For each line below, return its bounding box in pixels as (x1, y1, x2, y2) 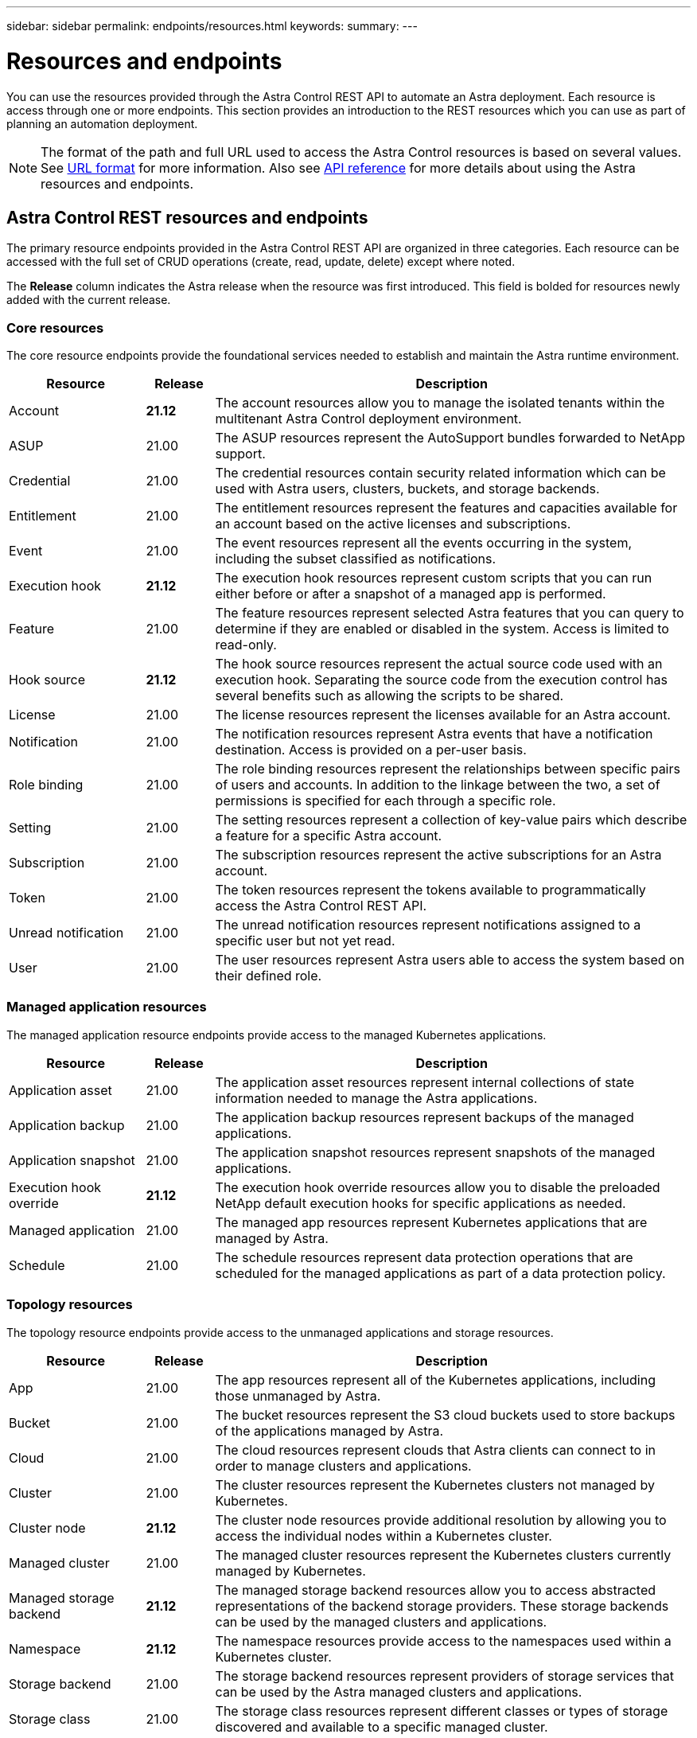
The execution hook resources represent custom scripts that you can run (215, 570, 652, 586)
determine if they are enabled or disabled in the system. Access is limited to (215, 621, 669, 637)
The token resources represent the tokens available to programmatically (215, 882, 646, 898)
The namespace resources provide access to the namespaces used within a (215, 1632, 672, 1649)
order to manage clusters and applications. (215, 1457, 472, 1474)
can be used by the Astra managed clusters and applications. (215, 1683, 582, 1700)
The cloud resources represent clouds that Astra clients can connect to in (215, 1441, 656, 1458)
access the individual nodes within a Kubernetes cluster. (215, 1527, 552, 1544)
